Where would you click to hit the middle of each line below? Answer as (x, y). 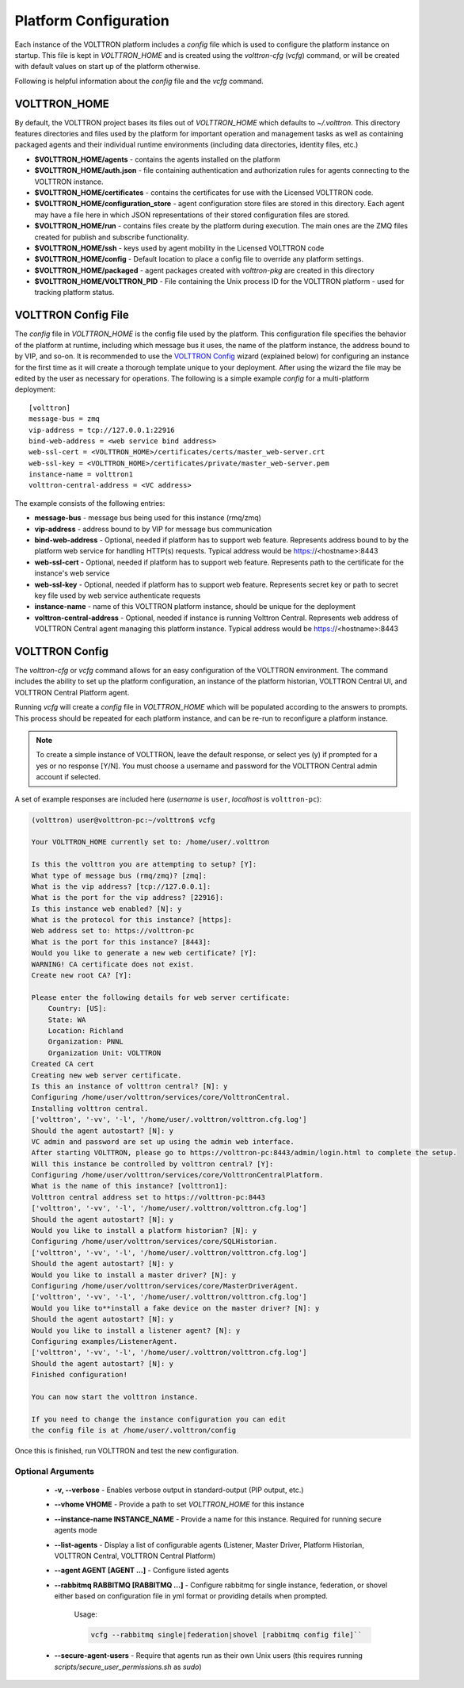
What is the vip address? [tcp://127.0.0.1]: (121, 886)
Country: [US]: (77, 1009)
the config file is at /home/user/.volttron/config (134, 1430)
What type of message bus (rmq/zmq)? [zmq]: (119, 875)
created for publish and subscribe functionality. (112, 237)
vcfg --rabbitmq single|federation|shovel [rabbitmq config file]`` (226, 1635)
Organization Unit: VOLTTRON (105, 1053)
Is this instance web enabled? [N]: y (106, 909)
